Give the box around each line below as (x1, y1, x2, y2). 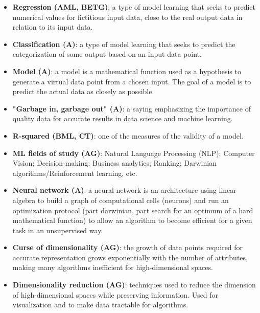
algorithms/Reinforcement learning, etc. (12, 167, 137, 178)
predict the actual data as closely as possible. (12, 86, 154, 97)
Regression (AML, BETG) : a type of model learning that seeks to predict (12, 2, 256, 12)
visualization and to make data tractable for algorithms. (12, 299, 188, 310)
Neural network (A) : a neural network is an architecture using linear (12, 185, 237, 195)
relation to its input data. (12, 21, 93, 32)
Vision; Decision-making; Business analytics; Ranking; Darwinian (12, 158, 217, 168)
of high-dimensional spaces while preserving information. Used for (12, 289, 219, 300)
